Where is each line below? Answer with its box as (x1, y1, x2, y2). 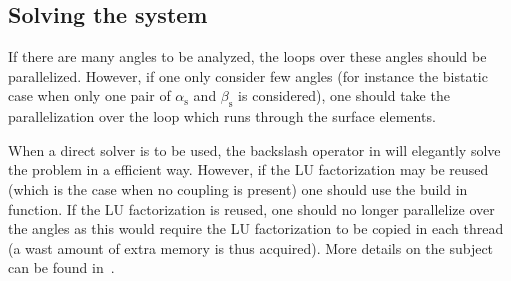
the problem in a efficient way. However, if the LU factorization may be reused (8, 159, 489, 180)
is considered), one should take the (238, 85, 450, 106)
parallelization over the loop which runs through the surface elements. (8, 106, 436, 127)
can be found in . (8, 257, 115, 278)
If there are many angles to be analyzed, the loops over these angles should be (8, 46, 487, 67)
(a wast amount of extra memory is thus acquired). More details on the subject (8, 237, 494, 258)
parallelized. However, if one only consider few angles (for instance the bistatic (8, 65, 488, 86)
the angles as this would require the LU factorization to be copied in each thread (8, 218, 504, 239)
